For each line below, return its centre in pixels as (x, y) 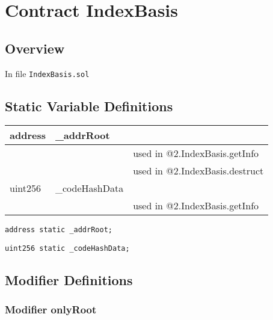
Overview (35, 48)
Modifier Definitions (69, 280)
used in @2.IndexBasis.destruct (198, 171)
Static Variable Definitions (89, 106)
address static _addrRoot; (59, 230)
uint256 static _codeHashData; (67, 249)
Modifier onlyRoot (51, 309)
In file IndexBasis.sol (47, 73)
